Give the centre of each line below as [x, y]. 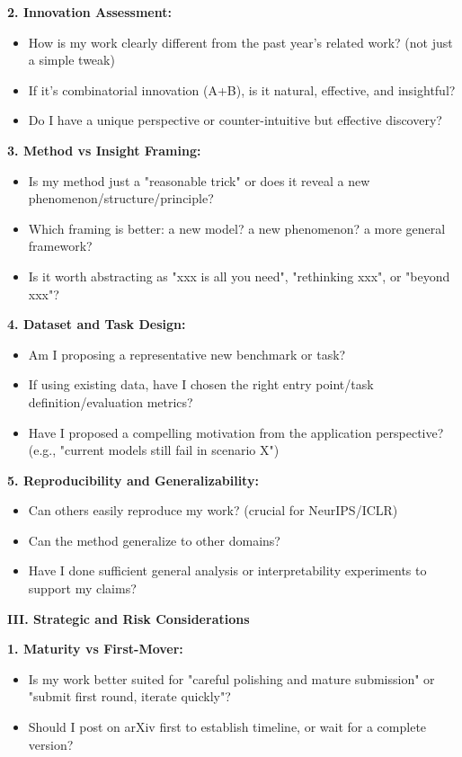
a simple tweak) [71, 60]
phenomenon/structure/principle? [121, 198]
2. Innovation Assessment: [89, 12]
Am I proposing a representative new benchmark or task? [187, 354]
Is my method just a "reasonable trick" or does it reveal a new [199, 180]
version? [51, 744]
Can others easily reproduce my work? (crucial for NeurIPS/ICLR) [213, 510]
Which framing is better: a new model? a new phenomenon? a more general [237, 228]
